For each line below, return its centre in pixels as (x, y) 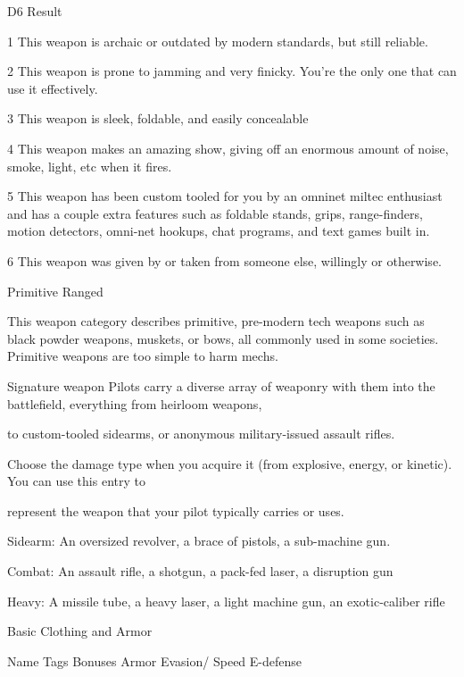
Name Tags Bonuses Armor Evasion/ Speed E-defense (155, 660)
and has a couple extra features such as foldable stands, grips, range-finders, (215, 213)
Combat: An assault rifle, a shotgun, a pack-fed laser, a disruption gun (200, 571)
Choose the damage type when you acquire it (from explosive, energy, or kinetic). (230, 463)
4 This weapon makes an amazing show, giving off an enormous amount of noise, (228, 148)
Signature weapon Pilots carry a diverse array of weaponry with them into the (221, 385)
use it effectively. (53, 88)
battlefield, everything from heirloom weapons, (135, 403)
